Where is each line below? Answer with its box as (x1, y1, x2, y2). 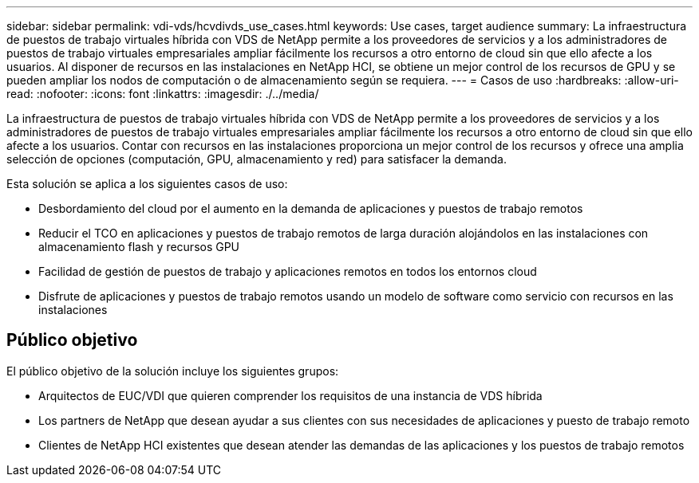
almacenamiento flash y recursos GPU (38, 240, 240, 253)
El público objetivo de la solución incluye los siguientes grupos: (6, 363, 339, 378)
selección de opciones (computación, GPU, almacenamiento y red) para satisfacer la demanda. (6, 152, 507, 166)
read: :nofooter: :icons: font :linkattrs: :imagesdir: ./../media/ (6, 87, 319, 100)
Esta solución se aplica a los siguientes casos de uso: (6, 177, 288, 190)
